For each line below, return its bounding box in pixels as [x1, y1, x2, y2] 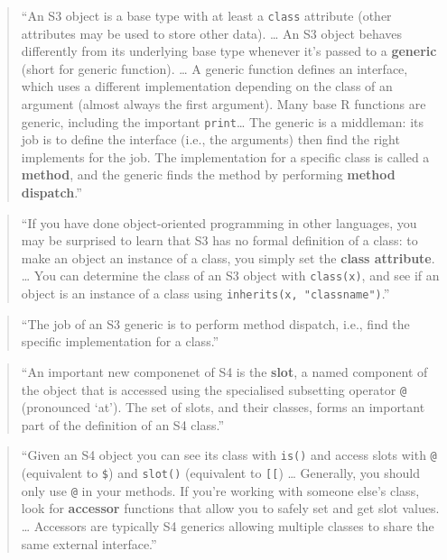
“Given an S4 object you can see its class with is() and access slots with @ [21, 445, 437, 464]
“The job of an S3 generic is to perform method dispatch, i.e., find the [21, 314, 410, 333]
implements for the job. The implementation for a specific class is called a [21, 147, 430, 166]
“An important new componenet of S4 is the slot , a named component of [21, 362, 428, 381]
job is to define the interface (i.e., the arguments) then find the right [21, 130, 400, 149]
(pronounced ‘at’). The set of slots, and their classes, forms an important [21, 398, 425, 417]
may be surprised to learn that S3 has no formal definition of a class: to [21, 231, 418, 250]
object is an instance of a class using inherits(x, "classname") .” [21, 284, 390, 303]
